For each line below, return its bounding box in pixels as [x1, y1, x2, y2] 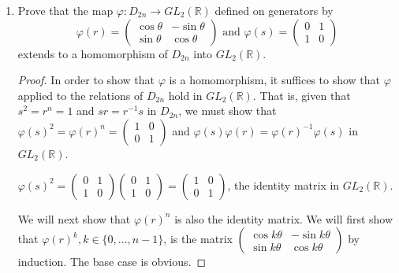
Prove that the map [17, 2, 114, 18]
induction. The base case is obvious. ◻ [17, 253, 207, 270]
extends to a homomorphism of [17, 45, 168, 61]
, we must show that [178, 102, 277, 119]
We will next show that [17, 210, 131, 227]
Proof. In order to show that [17, 72, 155, 88]
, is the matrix [163, 231, 233, 247]
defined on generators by [214, 2, 334, 18]
